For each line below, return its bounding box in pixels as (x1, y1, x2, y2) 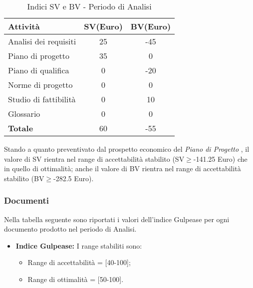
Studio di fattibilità (8, 93, 76, 105)
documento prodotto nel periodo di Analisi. (4, 224, 137, 234)
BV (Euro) (130, 20, 171, 32)
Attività (8, 20, 40, 32)
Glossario (8, 108, 40, 119)
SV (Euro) (84, 20, 123, 32)
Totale (8, 122, 33, 134)
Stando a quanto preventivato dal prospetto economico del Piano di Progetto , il (4, 144, 250, 154)
